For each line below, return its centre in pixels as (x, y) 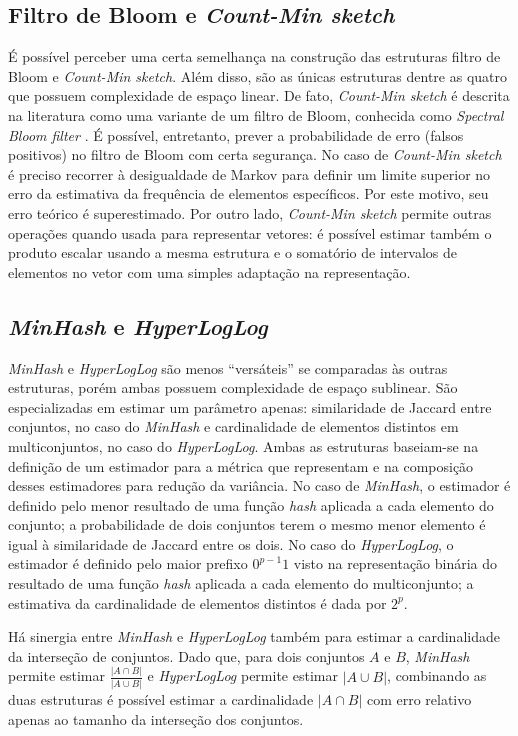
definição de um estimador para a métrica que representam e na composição (241, 465)
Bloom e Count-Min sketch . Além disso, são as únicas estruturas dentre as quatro (258, 75)
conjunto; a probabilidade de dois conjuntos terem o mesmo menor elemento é (247, 524)
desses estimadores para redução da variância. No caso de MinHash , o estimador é (259, 485)
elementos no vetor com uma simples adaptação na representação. (209, 271)
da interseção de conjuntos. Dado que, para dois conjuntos (186, 655)
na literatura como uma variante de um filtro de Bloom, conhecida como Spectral (256, 114)
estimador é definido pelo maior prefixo (128, 563)
